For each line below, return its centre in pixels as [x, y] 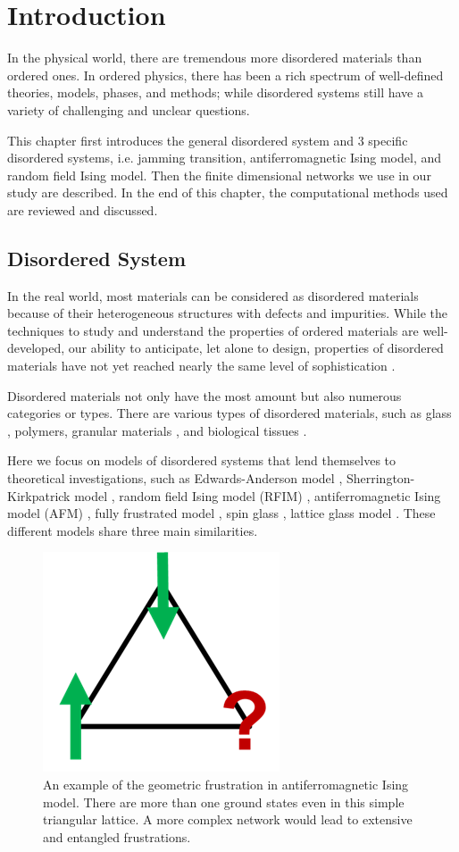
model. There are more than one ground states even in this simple [224, 802]
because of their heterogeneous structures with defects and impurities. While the [227, 313]
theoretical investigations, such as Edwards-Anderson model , [175, 478]
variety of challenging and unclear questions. [129, 109]
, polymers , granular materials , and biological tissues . [157, 430]
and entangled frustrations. [117, 836]
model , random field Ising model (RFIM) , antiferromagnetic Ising [258, 495]
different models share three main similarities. [133, 530]
